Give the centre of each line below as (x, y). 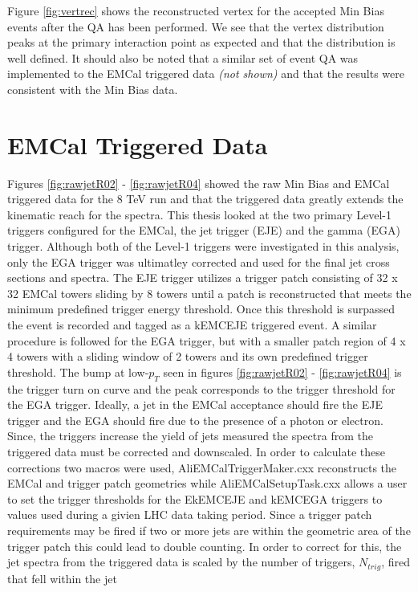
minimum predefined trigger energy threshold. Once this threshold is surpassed (201, 309)
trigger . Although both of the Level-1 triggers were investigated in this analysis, (203, 246)
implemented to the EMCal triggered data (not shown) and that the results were (206, 73)
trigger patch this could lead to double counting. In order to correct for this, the (205, 546)
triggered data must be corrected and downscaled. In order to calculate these (196, 451)
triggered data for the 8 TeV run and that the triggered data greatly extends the (205, 199)
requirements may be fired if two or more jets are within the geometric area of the (209, 530)
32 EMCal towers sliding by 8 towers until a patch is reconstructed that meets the (209, 293)
